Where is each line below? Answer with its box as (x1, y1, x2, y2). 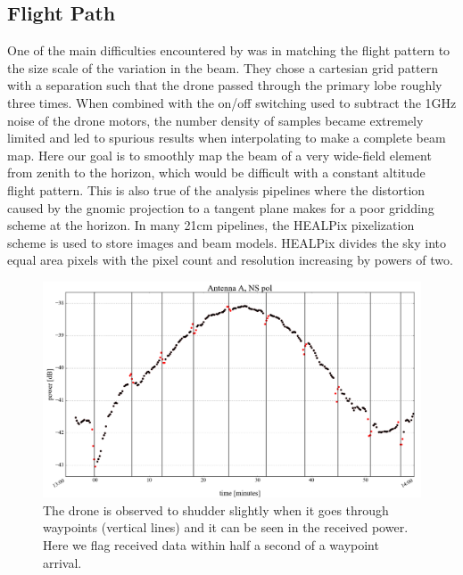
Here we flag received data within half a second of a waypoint (43, 535, 379, 554)
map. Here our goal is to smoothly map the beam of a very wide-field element (7, 145, 432, 164)
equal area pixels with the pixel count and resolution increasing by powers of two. (7, 251, 453, 269)
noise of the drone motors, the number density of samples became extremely (7, 111, 424, 129)
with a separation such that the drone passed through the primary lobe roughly (7, 76, 442, 94)
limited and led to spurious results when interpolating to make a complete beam (7, 128, 446, 147)
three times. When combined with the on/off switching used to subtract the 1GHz (7, 93, 457, 111)
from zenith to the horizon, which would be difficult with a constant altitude (7, 163, 426, 182)
